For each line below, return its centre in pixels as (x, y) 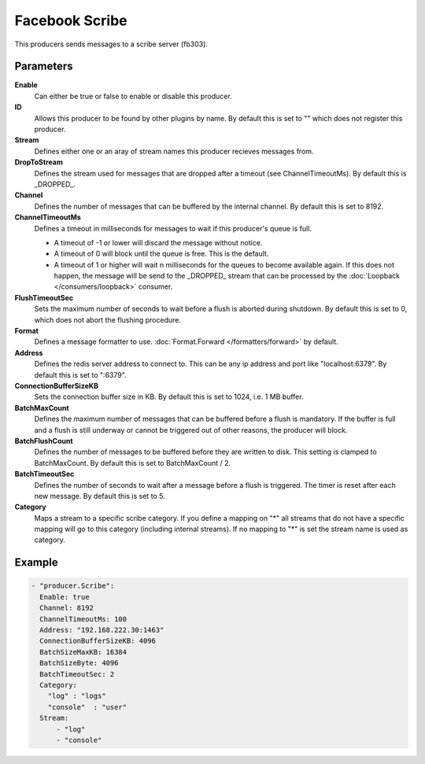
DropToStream (39, 162)
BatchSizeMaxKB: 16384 (83, 652)
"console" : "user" (87, 707)
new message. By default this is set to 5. (100, 496)
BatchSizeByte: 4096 (79, 663)
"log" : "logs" (77, 696)
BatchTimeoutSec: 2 (77, 674)
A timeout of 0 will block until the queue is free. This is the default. (161, 254)
